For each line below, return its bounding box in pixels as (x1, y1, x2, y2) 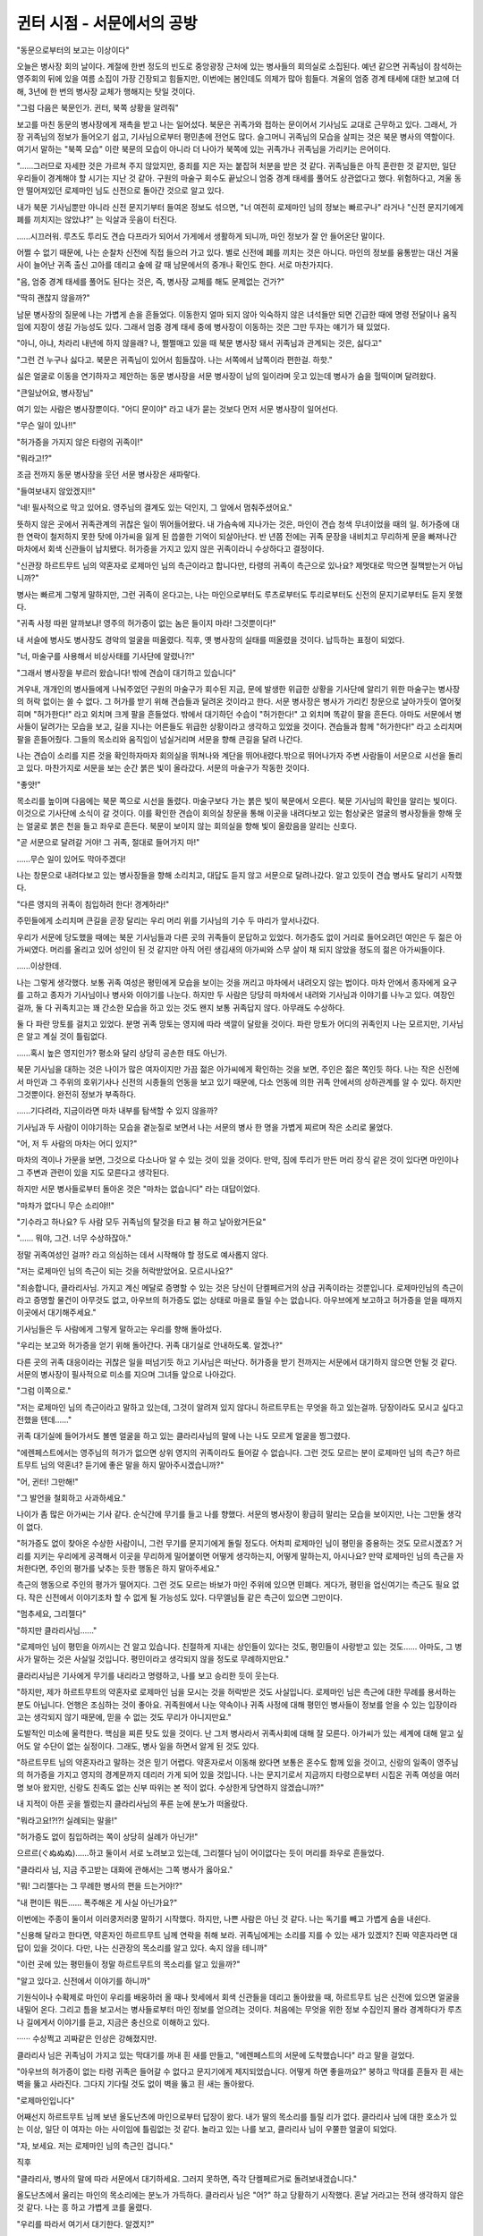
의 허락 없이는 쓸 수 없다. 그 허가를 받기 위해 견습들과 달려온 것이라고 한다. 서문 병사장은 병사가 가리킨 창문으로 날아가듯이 (16, 696, 438, 707)
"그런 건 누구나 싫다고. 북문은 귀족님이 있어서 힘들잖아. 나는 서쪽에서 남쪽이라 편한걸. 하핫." (16, 354, 333, 365)
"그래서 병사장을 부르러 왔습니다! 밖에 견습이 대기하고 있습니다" (16, 667, 237, 678)
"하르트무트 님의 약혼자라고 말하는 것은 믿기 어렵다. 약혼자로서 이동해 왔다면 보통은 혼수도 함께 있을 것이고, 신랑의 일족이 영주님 (16, 1757, 459, 1768)
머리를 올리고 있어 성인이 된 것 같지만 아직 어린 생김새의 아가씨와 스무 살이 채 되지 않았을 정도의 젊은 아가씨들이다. (49, 944, 445, 954)
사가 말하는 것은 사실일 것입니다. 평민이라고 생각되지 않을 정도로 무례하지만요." (16, 1654, 290, 1664)
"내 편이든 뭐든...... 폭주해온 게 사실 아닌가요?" (16, 1897, 178, 1908)
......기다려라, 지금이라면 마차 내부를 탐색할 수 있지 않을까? (16, 1105, 218, 1116)
